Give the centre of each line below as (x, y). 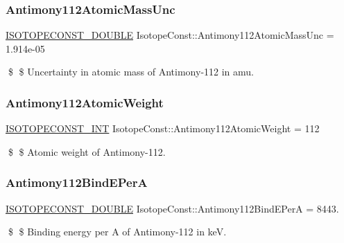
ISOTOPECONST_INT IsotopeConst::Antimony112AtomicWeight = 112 (163, 128)
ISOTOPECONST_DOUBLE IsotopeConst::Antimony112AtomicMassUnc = (170, 35)
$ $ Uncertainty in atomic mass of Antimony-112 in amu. (131, 72)
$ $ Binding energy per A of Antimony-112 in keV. (117, 232)
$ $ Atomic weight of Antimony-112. (87, 151)
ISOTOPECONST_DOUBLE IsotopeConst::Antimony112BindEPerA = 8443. (172, 208)
